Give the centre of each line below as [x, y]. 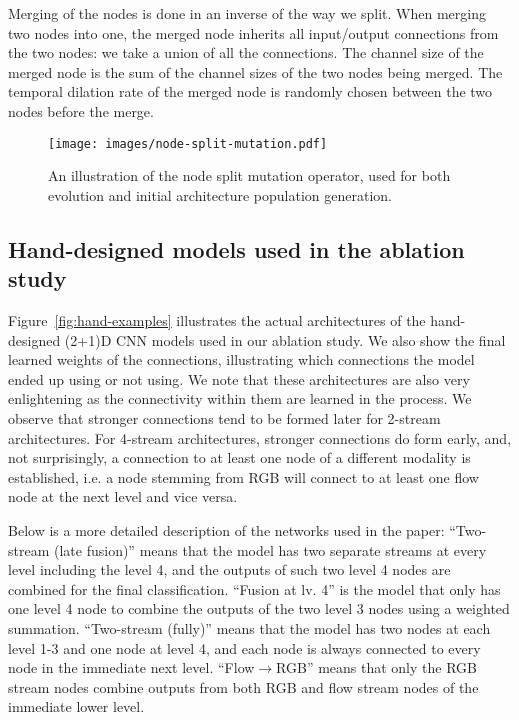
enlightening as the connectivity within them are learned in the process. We [240, 398]
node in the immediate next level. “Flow [131, 667]
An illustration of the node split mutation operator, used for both [249, 175]
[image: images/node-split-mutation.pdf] [188, 143]
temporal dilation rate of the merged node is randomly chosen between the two [250, 91]
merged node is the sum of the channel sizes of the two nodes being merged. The [255, 71]
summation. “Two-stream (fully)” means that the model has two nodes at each [249, 627]
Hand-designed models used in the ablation [236, 248]
